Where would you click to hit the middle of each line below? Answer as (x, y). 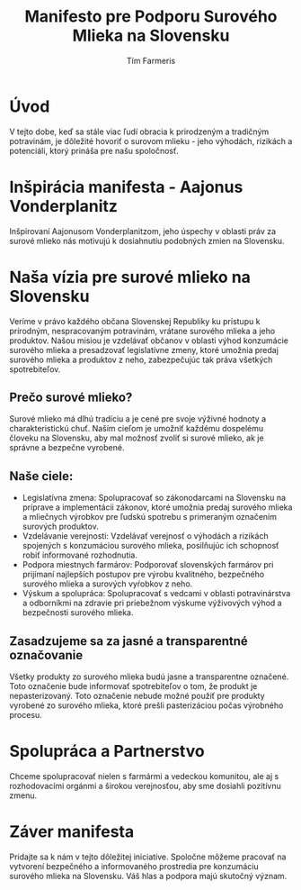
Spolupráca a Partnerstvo (107, 752)
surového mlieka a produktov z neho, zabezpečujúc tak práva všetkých (141, 359)
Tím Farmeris (151, 60)
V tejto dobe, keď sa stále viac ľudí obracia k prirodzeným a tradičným (139, 132)
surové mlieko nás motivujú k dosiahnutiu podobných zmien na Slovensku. (147, 241)
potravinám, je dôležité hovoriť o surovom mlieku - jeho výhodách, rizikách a (151, 141)
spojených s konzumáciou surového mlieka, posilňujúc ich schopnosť (150, 546)
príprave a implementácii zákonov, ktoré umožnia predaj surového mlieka (157, 507)
